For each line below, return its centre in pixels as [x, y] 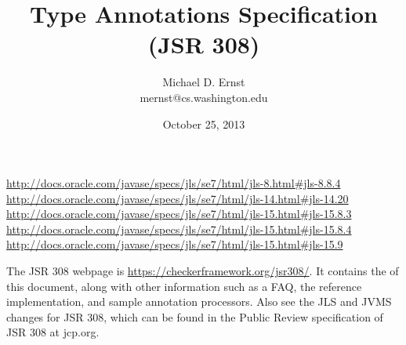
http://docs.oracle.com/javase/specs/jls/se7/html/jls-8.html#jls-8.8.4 [174, 183]
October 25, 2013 [204, 123]
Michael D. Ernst [204, 82]
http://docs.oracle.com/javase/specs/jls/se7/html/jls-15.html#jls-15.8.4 [179, 229]
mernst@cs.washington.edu [204, 97]
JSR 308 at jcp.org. [53, 332]
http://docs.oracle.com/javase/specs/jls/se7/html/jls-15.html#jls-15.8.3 [179, 214]
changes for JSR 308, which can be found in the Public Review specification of [195, 316]
